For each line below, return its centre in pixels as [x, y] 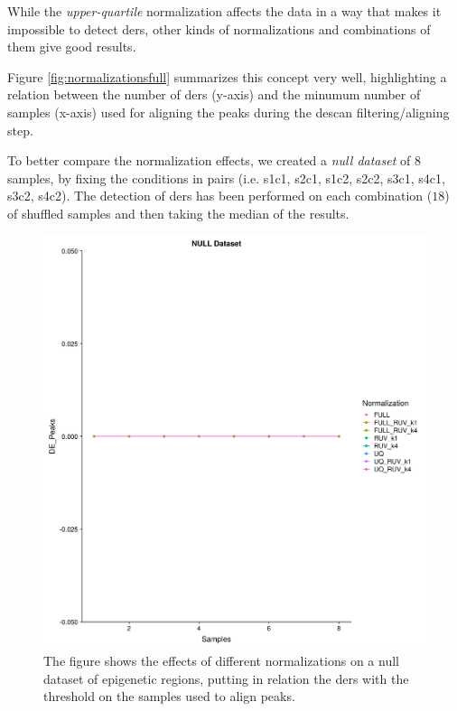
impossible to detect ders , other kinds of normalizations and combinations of [219, 28]
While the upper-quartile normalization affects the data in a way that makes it [224, 11]
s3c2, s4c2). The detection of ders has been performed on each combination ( [220, 196]
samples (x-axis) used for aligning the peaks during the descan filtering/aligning [228, 112]
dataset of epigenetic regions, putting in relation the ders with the [226, 678]
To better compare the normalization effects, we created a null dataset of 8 [214, 160]
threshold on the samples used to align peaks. [169, 696]
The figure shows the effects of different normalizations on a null [221, 661]
